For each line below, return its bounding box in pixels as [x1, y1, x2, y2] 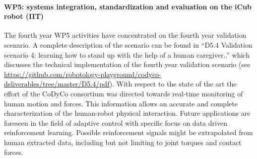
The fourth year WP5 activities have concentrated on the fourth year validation [4, 30, 247, 40]
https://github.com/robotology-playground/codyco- [4, 69, 161, 79]
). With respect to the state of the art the [109, 79, 237, 89]
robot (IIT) [4, 11, 44, 21]
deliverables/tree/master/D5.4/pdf [4, 79, 110, 89]
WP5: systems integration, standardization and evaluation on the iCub [4, 1, 252, 11]
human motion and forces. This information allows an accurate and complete [4, 98, 238, 108]
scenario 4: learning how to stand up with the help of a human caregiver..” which [4, 49, 250, 60]
